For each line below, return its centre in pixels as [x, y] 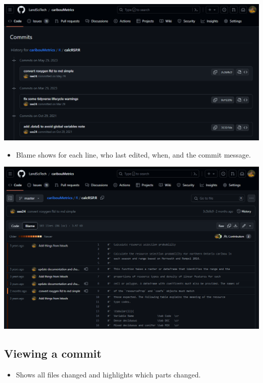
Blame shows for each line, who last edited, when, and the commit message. [133, 154]
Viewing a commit [53, 353]
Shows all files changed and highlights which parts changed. [108, 374]
